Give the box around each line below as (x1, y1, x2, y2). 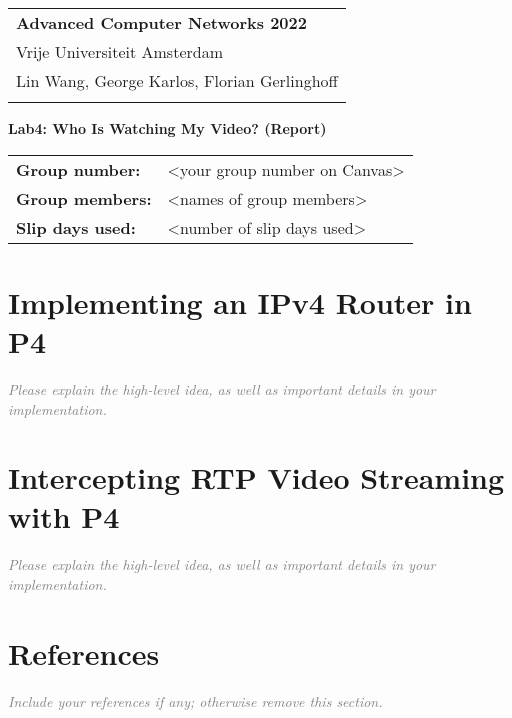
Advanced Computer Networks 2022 (16, 11, 307, 34)
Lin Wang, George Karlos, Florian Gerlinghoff (16, 69, 338, 92)
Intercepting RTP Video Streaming (8, 457, 505, 498)
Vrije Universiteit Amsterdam (16, 40, 223, 63)
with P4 (8, 496, 120, 537)
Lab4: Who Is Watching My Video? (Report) (8, 118, 327, 138)
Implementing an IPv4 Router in (8, 281, 472, 322)
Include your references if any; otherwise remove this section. (8, 690, 383, 711)
